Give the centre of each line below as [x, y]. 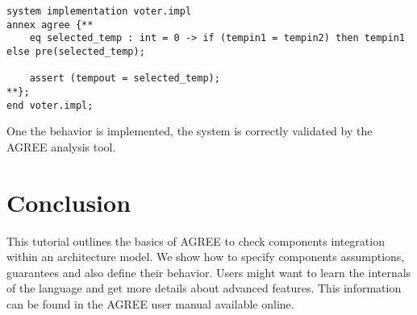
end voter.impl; [50, 105]
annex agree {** [50, 25]
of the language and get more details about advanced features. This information [204, 288]
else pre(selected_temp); [76, 51]
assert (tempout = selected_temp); [125, 79]
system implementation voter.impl [99, 11]
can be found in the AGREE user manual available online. [150, 303]
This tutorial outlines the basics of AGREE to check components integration [196, 240]
